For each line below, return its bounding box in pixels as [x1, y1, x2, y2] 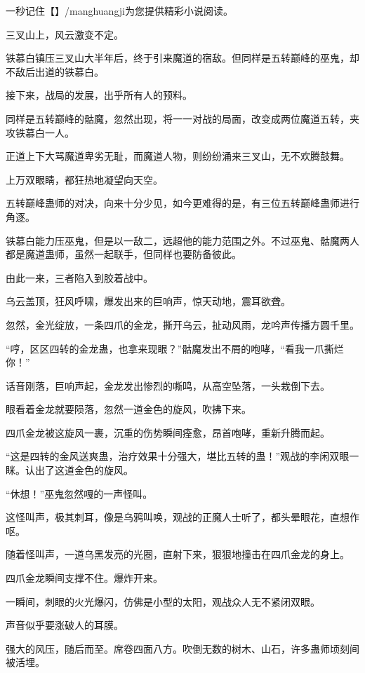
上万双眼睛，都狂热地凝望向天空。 [6, 172, 163, 186]
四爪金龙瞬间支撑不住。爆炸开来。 [6, 571, 163, 585]
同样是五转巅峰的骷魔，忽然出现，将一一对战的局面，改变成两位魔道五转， [6, 111, 350, 125]
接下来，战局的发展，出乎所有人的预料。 [6, 88, 192, 102]
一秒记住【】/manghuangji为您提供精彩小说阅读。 [6, 4, 233, 18]
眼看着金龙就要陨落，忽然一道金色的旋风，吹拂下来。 [6, 402, 251, 416]
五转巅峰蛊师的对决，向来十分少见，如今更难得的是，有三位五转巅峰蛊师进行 [6, 196, 359, 210]
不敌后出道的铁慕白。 [6, 64, 104, 79]
